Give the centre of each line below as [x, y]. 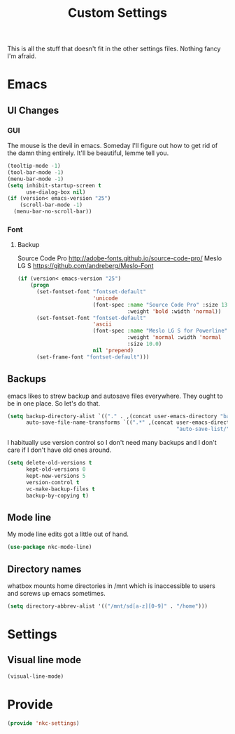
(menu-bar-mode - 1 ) [36, 179]
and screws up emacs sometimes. [57, 593]
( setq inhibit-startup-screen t [54, 185]
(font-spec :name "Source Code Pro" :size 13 [160, 305]
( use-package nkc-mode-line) [50, 547]
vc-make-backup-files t [60, 489]
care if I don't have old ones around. [59, 450]
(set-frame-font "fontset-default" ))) [93, 357]
